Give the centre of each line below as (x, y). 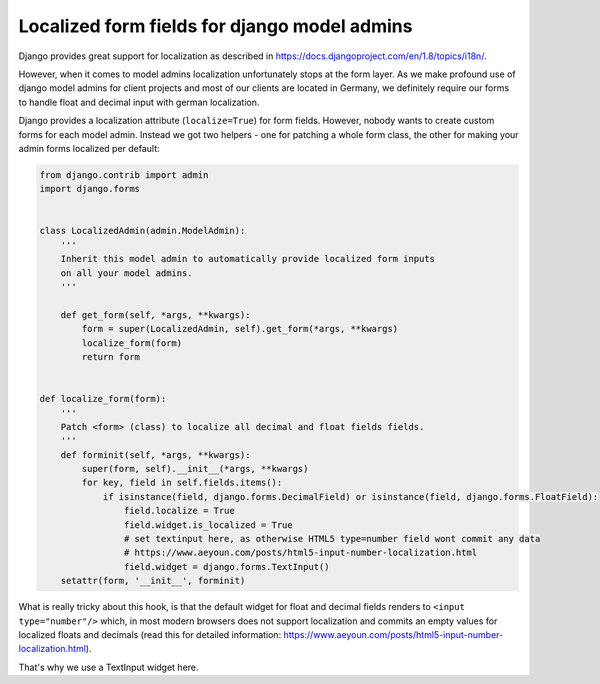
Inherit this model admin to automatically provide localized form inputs (247, 259)
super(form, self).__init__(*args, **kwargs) (195, 469)
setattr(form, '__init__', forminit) (153, 581)
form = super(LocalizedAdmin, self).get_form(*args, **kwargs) (240, 329)
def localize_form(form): (103, 399)
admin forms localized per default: (89, 148)
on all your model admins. (127, 273)
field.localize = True (179, 511)
